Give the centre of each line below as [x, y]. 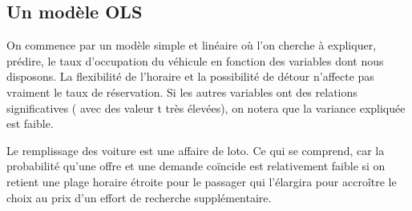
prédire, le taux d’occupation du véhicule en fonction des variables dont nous [195, 60]
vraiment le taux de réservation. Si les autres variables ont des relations [182, 92]
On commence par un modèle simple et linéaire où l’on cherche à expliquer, [192, 45]
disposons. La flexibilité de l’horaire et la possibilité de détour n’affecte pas [190, 76]
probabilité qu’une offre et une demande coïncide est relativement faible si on [196, 166]
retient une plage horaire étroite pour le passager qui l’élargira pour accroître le [202, 181]
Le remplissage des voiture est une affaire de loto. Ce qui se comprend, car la [196, 150]
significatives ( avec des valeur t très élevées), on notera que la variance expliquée [206, 107]
